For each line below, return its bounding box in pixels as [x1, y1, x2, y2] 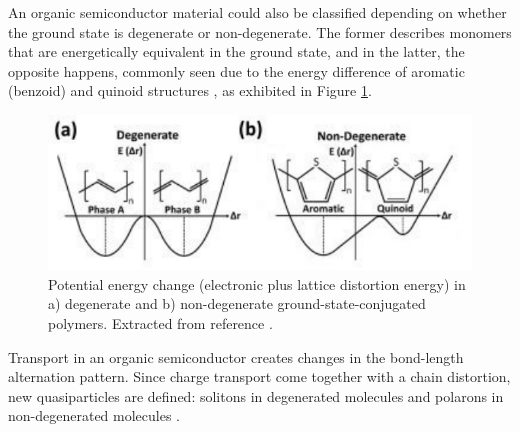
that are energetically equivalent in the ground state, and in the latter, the [8, 41, 465, 62]
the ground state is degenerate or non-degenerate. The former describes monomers [8, 21, 512, 42]
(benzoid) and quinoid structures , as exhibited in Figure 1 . [8, 80, 372, 101]
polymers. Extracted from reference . [48, 313, 273, 334]
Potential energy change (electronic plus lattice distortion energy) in [48, 273, 466, 294]
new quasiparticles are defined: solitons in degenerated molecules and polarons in [8, 385, 504, 406]
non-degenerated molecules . [8, 405, 181, 426]
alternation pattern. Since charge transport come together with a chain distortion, [8, 366, 511, 387]
